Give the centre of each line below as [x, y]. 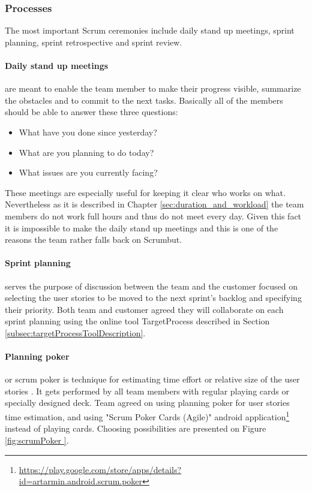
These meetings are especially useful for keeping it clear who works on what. [145, 192]
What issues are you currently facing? [88, 172]
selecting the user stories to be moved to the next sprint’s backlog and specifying [153, 298]
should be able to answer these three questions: [91, 112]
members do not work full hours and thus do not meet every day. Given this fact [153, 216]
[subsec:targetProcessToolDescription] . [75, 332]
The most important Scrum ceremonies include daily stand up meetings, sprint [150, 30]
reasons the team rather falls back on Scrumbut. [94, 240]
